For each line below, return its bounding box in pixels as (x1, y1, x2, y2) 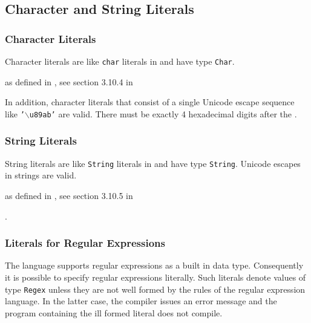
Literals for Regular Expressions (5, 235, 165, 250)
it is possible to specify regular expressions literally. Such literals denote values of (5, 270, 306, 283)
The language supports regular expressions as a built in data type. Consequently (5, 259, 304, 272)
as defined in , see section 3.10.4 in (5, 75, 133, 88)
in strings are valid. (5, 169, 77, 181)
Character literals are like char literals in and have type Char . (5, 55, 235, 67)
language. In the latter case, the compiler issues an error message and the (5, 295, 277, 307)
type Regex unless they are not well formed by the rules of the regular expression (5, 282, 306, 295)
